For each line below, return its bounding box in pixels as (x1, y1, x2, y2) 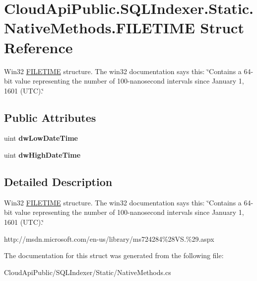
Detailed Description (4, 174, 113, 189)
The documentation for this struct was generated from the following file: (4, 250, 224, 261)
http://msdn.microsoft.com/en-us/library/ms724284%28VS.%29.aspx (4, 233, 214, 244)
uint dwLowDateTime (4, 133, 78, 143)
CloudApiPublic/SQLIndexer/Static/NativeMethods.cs (4, 267, 171, 277)
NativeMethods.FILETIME (4, 17, 195, 38)
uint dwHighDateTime (4, 150, 81, 160)
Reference (4, 37, 73, 57)
